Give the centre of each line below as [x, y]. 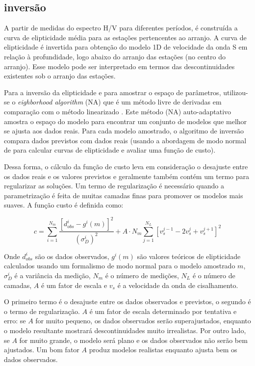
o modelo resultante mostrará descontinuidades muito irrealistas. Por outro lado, [125, 330]
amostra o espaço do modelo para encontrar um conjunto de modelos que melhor [126, 121]
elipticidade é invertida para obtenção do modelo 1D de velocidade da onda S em [126, 47]
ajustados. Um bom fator [42, 350]
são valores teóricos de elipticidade [189, 256]
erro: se [15, 321]
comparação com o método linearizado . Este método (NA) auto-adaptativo [118, 111]
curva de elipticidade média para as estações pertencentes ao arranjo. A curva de [125, 37]
